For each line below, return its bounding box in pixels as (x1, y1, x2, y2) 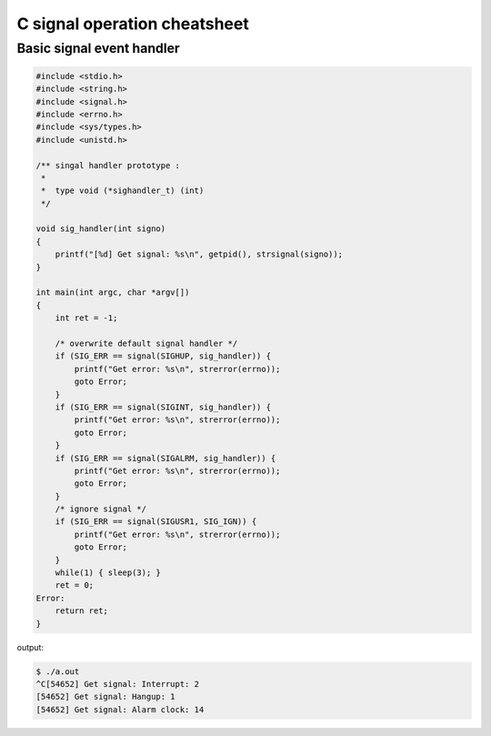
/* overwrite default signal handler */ (55, 338, 238, 348)
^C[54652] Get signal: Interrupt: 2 (35, 679, 200, 689)
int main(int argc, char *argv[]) (35, 287, 190, 297)
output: (16, 641, 45, 652)
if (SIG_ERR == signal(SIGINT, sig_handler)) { (55, 401, 272, 412)
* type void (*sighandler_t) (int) (41, 186, 205, 196)
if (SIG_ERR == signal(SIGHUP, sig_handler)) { (55, 351, 272, 361)
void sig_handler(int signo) (35, 224, 166, 234)
